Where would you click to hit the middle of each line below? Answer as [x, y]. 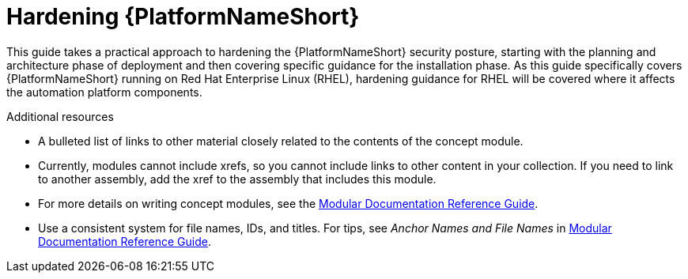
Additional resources [60, 116]
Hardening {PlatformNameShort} [183, 17]
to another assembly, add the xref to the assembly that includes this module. [237, 179]
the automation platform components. [104, 92]
